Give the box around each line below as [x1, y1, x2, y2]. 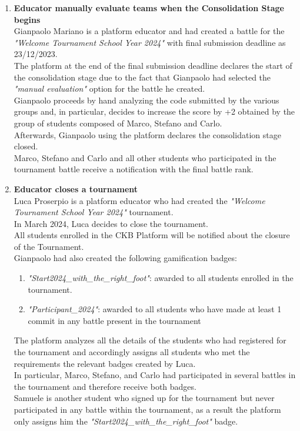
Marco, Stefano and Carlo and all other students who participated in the [14, 151, 276, 163]
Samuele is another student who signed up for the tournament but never [14, 392, 275, 404]
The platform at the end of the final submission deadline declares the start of [14, 59, 292, 71]
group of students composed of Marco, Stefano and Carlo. [14, 116, 222, 129]
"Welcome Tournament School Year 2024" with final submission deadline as [14, 36, 286, 48]
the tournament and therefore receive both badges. [14, 380, 196, 392]
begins [14, 13, 41, 25]
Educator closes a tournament [14, 182, 138, 195]
